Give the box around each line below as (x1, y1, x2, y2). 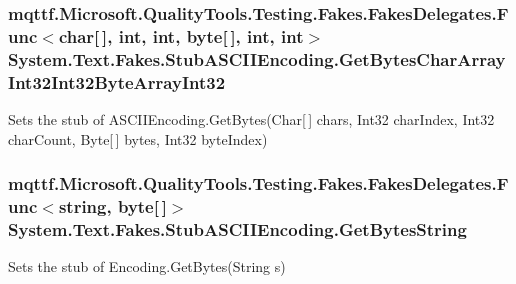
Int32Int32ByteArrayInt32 (8, 69, 226, 94)
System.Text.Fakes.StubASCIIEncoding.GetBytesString (8, 216, 467, 241)
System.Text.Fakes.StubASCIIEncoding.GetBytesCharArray (8, 46, 506, 71)
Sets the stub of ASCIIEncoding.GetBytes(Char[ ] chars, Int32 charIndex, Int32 (8, 108, 495, 129)
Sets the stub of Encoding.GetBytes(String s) (8, 256, 286, 277)
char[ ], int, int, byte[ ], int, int (58, 23, 304, 48)
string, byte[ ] (58, 194, 167, 219)
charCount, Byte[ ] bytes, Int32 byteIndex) (8, 128, 268, 149)
